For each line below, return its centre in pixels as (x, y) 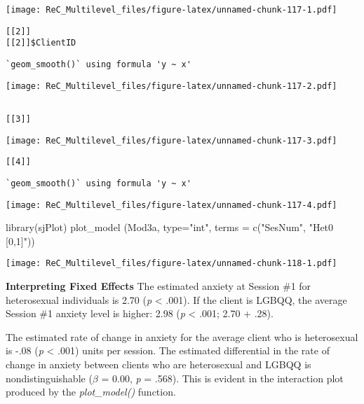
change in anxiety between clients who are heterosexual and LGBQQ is (159, 364)
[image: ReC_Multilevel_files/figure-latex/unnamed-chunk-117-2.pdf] (171, 86)
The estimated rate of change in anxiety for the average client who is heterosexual (182, 336)
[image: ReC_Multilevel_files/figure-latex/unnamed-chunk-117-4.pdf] (171, 205)
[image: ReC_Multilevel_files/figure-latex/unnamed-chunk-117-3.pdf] (171, 140)
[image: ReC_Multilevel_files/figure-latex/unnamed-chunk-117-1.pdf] (171, 10)
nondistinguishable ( (49, 378)
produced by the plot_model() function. (91, 392)
